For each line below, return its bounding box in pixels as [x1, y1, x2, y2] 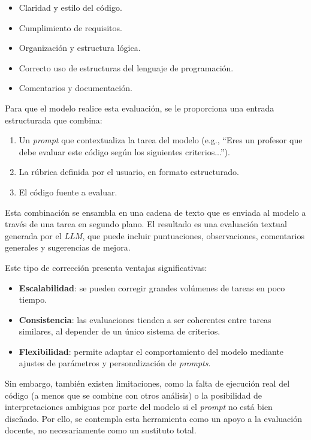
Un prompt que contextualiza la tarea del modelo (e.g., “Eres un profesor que [19, 134, 303, 146]
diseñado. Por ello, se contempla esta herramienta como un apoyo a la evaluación [5, 412, 302, 424]
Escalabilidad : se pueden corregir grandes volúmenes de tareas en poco [19, 281, 285, 294]
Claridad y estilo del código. [19, 1, 122, 13]
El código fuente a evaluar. [19, 185, 117, 198]
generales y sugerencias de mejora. [5, 241, 131, 254]
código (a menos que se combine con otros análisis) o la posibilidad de [5, 388, 262, 401]
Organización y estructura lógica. [19, 41, 141, 54]
